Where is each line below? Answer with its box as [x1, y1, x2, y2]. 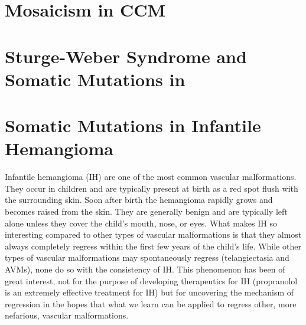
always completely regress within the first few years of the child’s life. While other [5, 239, 301, 252]
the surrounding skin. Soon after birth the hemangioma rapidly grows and [5, 193, 273, 206]
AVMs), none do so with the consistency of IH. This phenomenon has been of [5, 263, 285, 275]
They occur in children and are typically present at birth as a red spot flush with [5, 182, 298, 194]
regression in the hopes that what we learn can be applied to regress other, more [5, 297, 297, 310]
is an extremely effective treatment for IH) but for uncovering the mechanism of [5, 286, 294, 298]
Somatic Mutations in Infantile [5, 113, 261, 137]
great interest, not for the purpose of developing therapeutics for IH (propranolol [5, 274, 298, 287]
